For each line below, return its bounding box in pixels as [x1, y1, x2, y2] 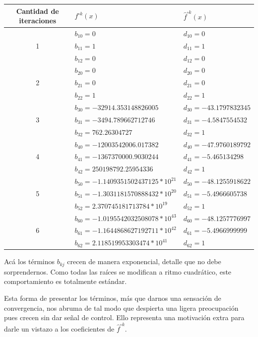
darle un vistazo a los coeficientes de [4, 323, 115, 334]
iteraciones [19, 15, 57, 26]
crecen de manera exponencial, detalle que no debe [67, 256, 221, 267]
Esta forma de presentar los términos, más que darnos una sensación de [4, 293, 221, 303]
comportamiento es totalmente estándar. [4, 276, 127, 286]
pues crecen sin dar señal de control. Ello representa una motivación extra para [4, 312, 245, 323]
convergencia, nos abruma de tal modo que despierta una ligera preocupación [4, 302, 239, 313]
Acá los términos [4, 256, 55, 267]
